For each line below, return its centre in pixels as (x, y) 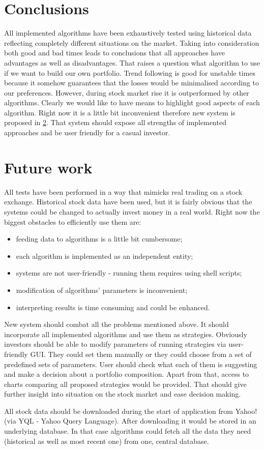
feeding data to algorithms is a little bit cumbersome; (99, 239)
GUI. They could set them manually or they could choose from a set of (141, 354)
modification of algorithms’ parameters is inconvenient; (102, 290)
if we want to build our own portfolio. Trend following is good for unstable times (130, 72)
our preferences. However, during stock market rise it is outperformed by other (127, 92)
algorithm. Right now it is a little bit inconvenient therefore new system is (120, 112)
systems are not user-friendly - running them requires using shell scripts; (129, 273)
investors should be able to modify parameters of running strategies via (115, 344)
